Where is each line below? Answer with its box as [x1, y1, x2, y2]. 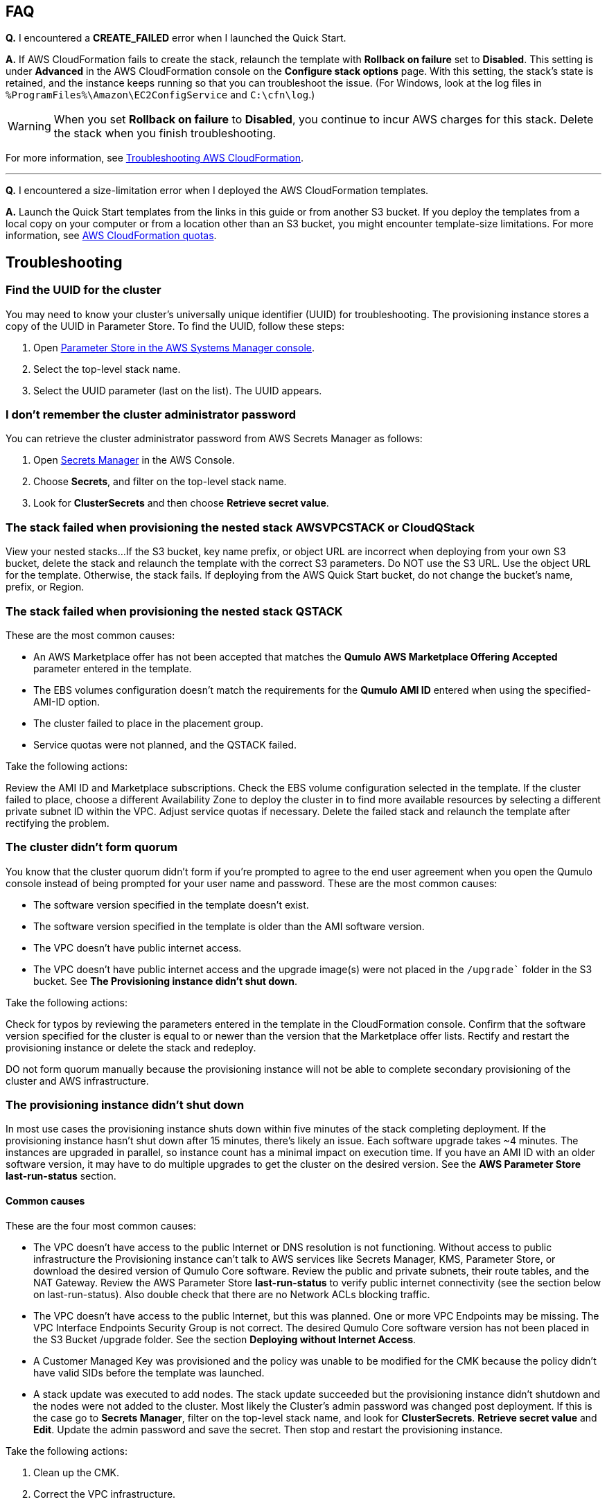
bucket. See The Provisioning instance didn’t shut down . [33, 974, 298, 987]
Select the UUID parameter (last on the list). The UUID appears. [33, 384, 322, 396]
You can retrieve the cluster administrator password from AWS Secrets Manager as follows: [6, 432, 423, 445]
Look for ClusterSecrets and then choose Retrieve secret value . [33, 497, 329, 509]
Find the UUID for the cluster [6, 283, 161, 297]
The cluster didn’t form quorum [6, 840, 178, 855]
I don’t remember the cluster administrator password [6, 408, 297, 422]
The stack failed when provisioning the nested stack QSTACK [6, 604, 343, 618]
